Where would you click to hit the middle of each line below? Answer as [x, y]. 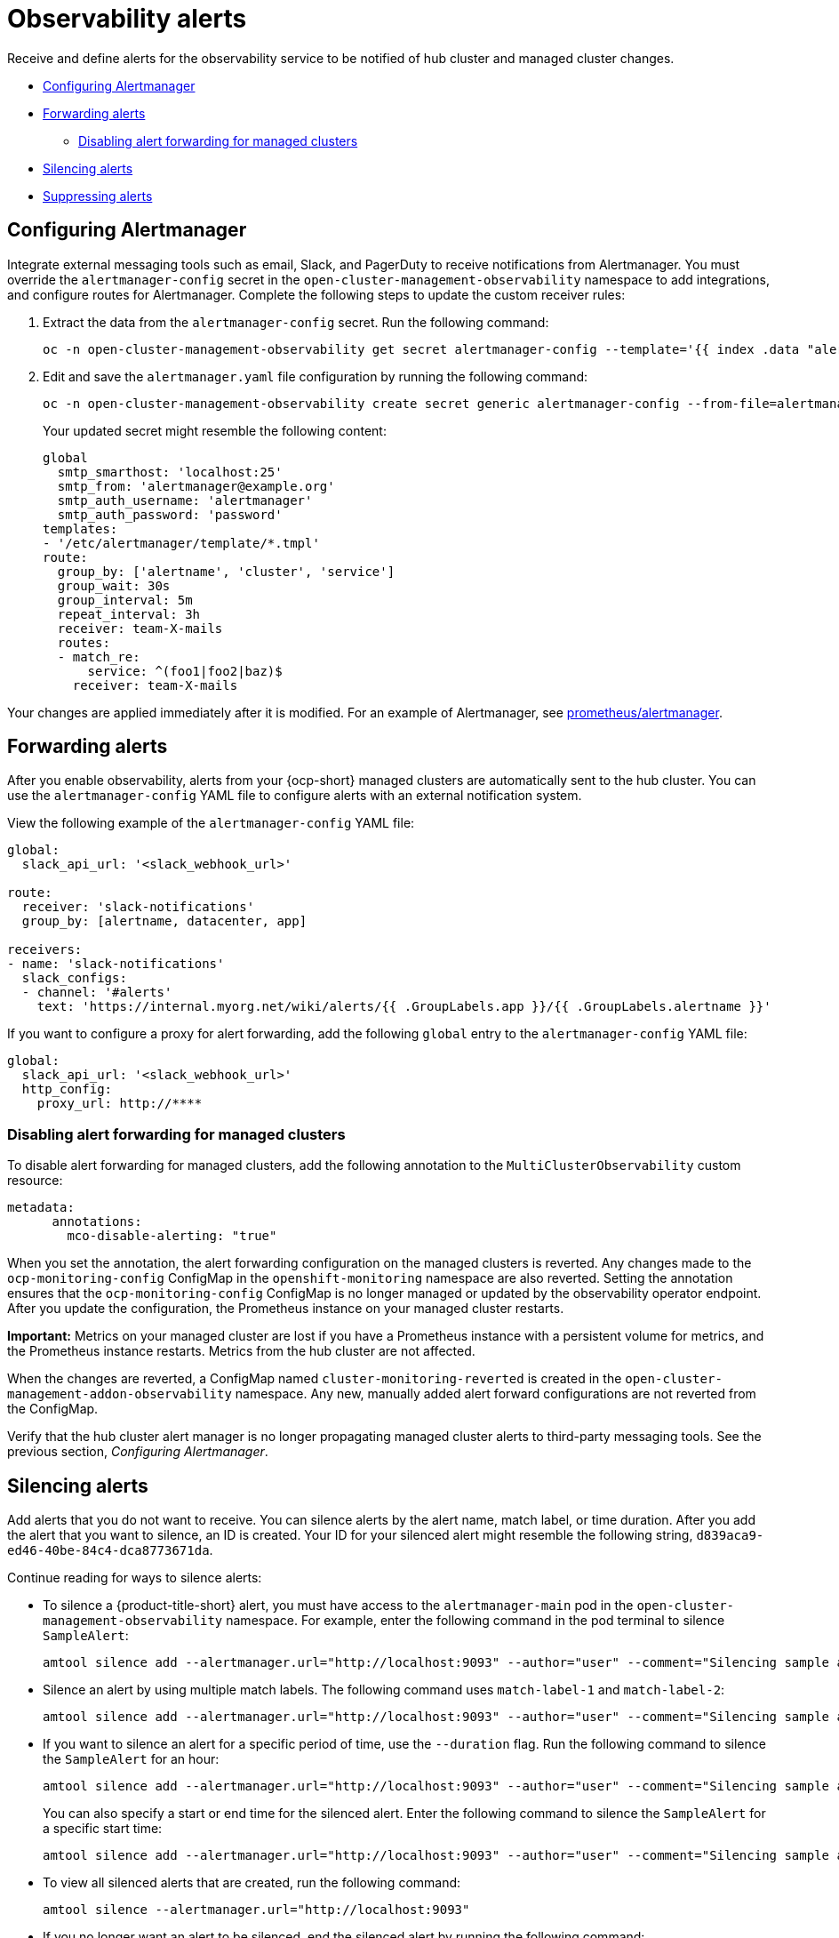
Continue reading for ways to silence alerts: [135, 1578]
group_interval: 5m [125, 600]
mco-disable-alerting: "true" [172, 1236]
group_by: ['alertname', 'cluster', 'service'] [226, 571]
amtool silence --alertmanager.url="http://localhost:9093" [256, 1910]
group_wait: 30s [114, 585]
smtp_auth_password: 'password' [170, 514]
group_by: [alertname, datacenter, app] [164, 921]
